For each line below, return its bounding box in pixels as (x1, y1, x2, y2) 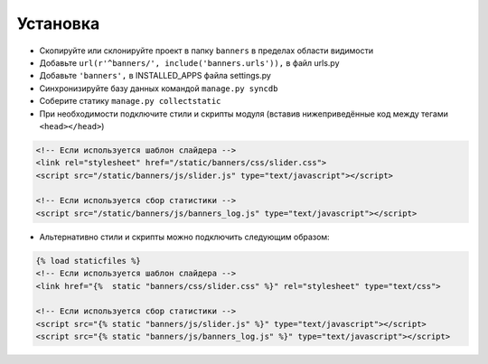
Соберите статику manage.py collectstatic (39, 96, 221, 107)
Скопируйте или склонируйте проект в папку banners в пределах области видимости (39, 45, 374, 56)
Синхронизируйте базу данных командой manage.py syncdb (39, 82, 278, 94)
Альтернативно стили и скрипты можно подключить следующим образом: (39, 231, 330, 242)
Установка (16, 14, 100, 33)
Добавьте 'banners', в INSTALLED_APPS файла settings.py (39, 70, 271, 81)
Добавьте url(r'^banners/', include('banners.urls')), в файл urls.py (39, 57, 340, 68)
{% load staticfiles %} (35, 256, 142, 266)
